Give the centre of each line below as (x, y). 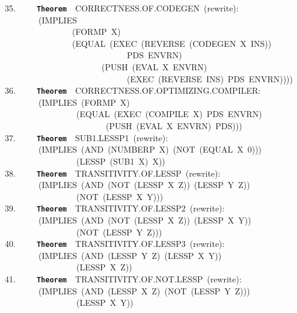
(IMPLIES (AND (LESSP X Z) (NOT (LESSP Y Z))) (144, 290)
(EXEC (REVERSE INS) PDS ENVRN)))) (210, 78)
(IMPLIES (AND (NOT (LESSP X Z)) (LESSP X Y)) (145, 220)
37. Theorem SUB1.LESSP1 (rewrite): (87, 137)
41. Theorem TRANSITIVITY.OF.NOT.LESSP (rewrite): (123, 279)
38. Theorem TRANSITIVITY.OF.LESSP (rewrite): (113, 173)
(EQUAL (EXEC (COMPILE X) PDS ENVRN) (169, 114)
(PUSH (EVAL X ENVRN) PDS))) (174, 126)
